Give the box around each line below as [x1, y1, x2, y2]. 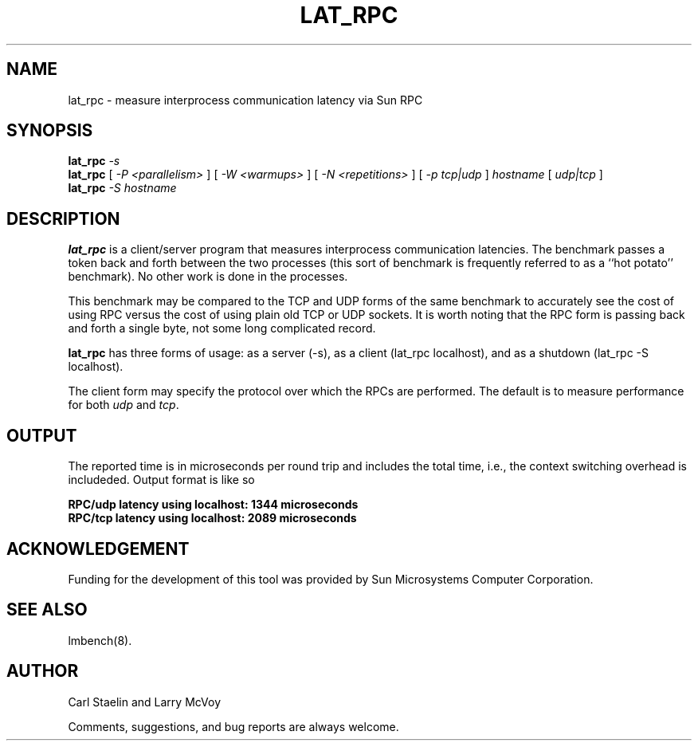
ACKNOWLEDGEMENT [6, 538, 190, 559]
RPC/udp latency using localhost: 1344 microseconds [68, 497, 359, 512]
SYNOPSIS [6, 120, 93, 141]
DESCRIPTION [6, 208, 120, 229]
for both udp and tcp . [68, 398, 179, 412]
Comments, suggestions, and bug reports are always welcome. [68, 719, 399, 733]
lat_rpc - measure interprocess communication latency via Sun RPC [68, 92, 423, 107]
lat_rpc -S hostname [68, 181, 177, 195]
